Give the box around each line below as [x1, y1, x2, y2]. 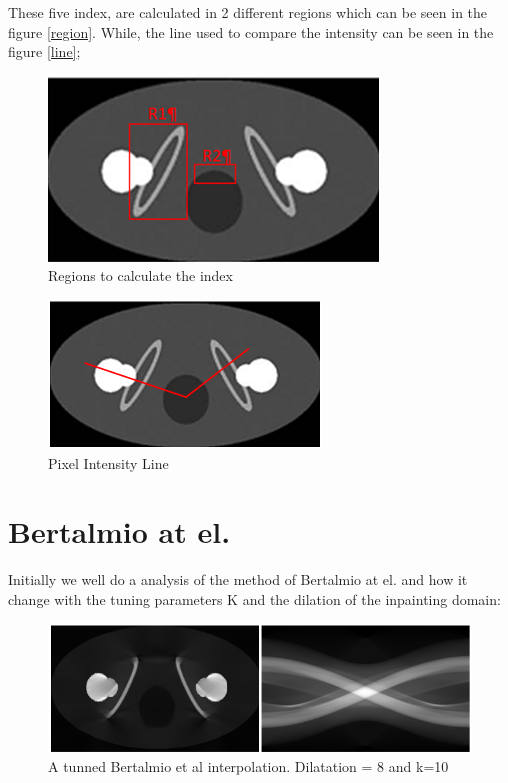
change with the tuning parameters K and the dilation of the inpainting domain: [8, 588, 501, 609]
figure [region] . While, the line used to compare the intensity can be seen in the [8, 21, 494, 42]
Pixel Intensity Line [48, 452, 169, 473]
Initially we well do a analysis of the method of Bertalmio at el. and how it [8, 569, 468, 590]
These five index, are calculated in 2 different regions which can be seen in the [8, 2, 488, 22]
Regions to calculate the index [48, 265, 233, 286]
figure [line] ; [8, 41, 81, 62]
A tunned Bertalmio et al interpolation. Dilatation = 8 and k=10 [48, 756, 449, 777]
